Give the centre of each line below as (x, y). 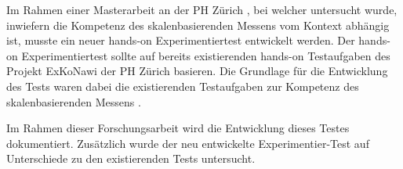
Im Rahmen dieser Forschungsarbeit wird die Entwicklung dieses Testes (178, 128)
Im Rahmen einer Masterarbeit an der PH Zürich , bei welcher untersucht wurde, (202, 9)
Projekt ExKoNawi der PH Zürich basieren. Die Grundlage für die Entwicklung (197, 71)
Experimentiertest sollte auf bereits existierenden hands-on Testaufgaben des (206, 55)
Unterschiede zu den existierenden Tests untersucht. (131, 158)
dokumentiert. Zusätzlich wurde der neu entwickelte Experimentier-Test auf (188, 143)
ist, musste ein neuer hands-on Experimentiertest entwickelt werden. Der (181, 40)
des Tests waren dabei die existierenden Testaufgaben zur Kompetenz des (183, 86)
